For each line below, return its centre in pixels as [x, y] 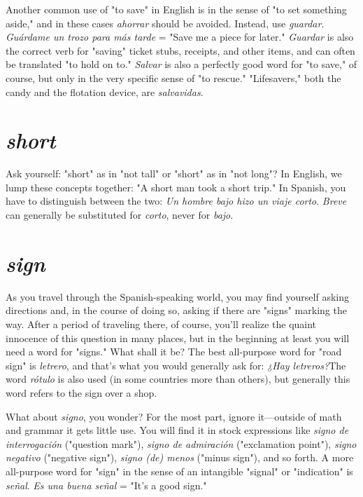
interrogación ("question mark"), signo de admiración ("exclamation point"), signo [181, 443]
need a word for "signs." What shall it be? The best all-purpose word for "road [174, 352]
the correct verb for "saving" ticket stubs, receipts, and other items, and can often [180, 50]
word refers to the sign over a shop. [81, 392]
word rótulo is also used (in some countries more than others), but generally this [178, 379]
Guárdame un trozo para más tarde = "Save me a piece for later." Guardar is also [180, 37]
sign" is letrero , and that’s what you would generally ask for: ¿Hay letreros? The [176, 365]
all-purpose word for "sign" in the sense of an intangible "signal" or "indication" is [179, 471]
